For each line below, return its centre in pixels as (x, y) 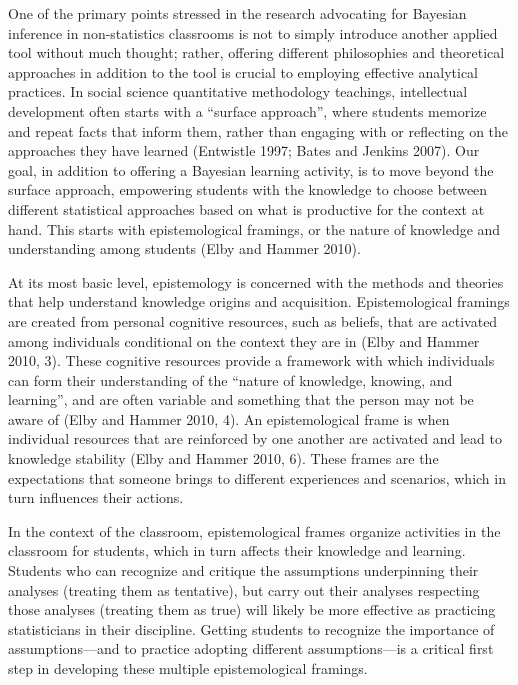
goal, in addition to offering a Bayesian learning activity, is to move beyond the (251, 169)
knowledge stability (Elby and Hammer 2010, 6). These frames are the (223, 458)
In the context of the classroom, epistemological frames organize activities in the (254, 530)
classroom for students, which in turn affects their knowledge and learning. (237, 550)
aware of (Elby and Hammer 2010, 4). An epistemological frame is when (229, 418)
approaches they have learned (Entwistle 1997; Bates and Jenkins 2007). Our (244, 150)
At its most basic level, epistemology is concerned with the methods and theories (256, 281)
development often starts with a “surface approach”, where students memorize (247, 110)
